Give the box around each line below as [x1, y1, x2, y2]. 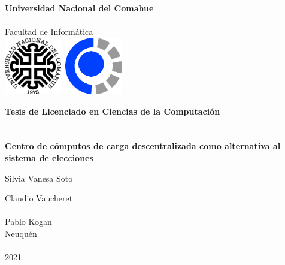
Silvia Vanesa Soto [5, 171, 73, 184]
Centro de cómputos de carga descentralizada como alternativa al [5, 140, 281, 152]
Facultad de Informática [5, 25, 93, 37]
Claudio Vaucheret [5, 192, 73, 204]
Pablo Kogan [5, 215, 52, 228]
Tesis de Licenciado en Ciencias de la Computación [5, 104, 220, 117]
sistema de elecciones [5, 152, 93, 164]
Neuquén [5, 227, 37, 239]
